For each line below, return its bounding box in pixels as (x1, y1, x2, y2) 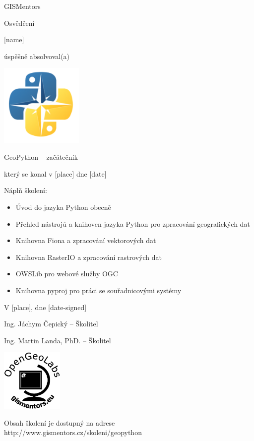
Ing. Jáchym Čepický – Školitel (4, 318, 98, 329)
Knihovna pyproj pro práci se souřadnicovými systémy (15, 285, 182, 295)
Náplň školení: (4, 185, 47, 195)
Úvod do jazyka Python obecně (15, 201, 111, 212)
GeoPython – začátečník (4, 152, 78, 162)
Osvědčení (4, 17, 35, 28)
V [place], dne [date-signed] (4, 302, 87, 312)
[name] (4, 34, 24, 45)
